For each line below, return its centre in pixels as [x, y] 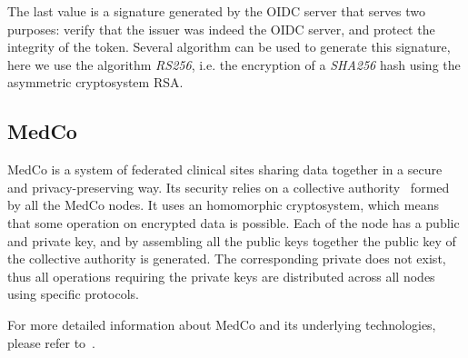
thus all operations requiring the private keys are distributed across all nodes [221, 276]
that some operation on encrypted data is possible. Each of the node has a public [234, 222]
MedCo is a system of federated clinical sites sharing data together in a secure [225, 169]
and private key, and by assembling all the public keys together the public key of [232, 240]
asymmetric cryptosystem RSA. [95, 82]
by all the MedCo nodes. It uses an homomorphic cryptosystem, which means [223, 205]
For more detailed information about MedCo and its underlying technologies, [222, 324]
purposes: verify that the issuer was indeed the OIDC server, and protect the [221, 29]
